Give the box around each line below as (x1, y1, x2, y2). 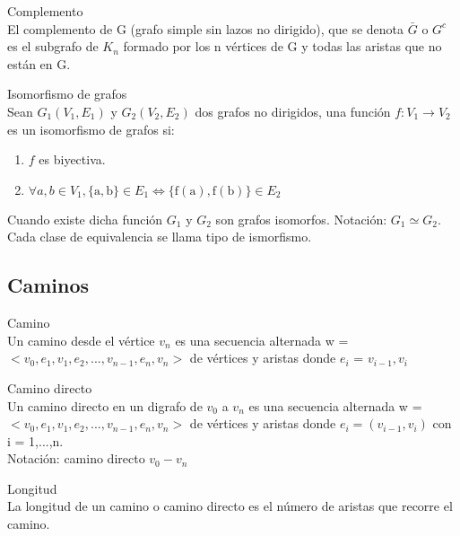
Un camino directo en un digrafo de (7, 396, 203, 415)
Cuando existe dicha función (7, 209, 163, 228)
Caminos (7, 271, 90, 299)
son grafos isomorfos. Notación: (215, 209, 387, 228)
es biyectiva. (39, 150, 106, 169)
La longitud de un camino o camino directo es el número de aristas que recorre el (7, 496, 453, 515)
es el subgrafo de (7, 37, 99, 56)
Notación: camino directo (7, 449, 145, 468)
